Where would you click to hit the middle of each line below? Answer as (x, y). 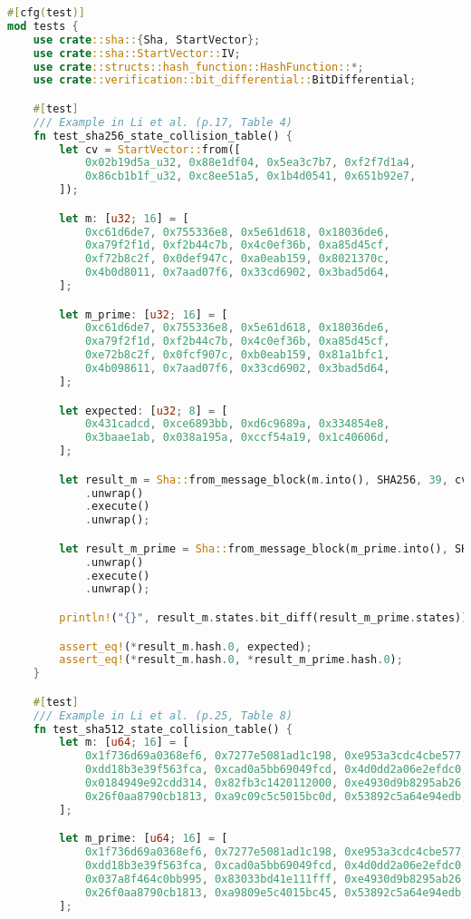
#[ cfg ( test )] (46, 13)
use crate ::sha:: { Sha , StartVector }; (147, 39)
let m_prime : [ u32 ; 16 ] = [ (144, 314)
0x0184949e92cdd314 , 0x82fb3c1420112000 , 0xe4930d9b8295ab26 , (276, 783)
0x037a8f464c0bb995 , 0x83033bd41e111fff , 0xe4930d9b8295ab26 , (276, 879)
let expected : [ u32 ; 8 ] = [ (144, 411)
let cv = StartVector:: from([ (150, 149)
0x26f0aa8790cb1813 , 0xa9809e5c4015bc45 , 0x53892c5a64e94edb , (276, 892)
